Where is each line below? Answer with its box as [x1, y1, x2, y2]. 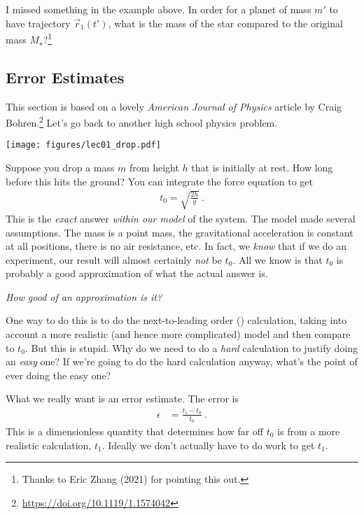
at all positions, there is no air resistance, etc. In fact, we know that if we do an [6, 239, 347, 253]
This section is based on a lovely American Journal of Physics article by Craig [6, 99, 342, 113]
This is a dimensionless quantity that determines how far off [6, 424, 264, 439]
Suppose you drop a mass [6, 160, 115, 175]
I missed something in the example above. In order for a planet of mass [6, 2, 311, 16]
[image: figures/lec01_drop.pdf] [6, 140, 161, 150]
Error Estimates [6, 66, 125, 87]
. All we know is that [232, 252, 323, 267]
